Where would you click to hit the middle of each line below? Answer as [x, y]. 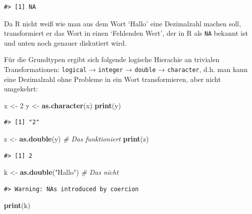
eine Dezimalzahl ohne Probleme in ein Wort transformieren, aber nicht [113, 79]
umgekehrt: [21, 89]
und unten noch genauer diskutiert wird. [65, 42]
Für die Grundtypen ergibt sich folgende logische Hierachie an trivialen [112, 59]
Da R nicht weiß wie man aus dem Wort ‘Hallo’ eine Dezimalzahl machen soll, [123, 23]
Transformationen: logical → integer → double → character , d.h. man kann [126, 69]
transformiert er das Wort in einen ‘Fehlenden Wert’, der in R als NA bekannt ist [126, 33]
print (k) [17, 205]
